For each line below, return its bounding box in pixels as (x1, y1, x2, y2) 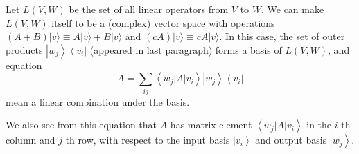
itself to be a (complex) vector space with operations (51, 15, 275, 30)
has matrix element (170, 117, 252, 132)
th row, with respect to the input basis (65, 133, 230, 147)
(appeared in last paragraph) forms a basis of (89, 42, 282, 57)
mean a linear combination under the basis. (6, 94, 190, 108)
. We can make (261, 2, 324, 16)
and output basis (255, 133, 327, 147)
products (6, 42, 43, 57)
